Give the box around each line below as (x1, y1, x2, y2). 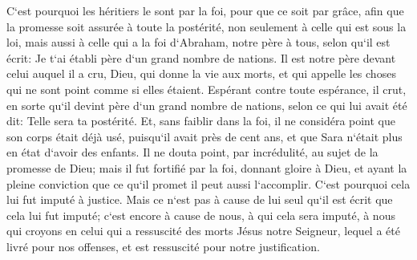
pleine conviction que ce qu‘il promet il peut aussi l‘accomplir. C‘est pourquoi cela (6, 175, 411, 192)
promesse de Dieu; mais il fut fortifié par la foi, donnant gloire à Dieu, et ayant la (6, 159, 407, 176)
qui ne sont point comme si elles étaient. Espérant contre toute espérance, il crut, (6, 80, 407, 97)
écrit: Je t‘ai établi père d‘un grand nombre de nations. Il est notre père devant (6, 49, 396, 66)
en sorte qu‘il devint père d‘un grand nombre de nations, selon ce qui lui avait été (6, 96, 407, 113)
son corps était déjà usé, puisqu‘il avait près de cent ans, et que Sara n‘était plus (6, 128, 403, 144)
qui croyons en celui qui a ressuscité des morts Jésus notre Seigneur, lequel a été (6, 222, 400, 239)
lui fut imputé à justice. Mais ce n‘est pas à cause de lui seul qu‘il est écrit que (6, 191, 393, 208)
